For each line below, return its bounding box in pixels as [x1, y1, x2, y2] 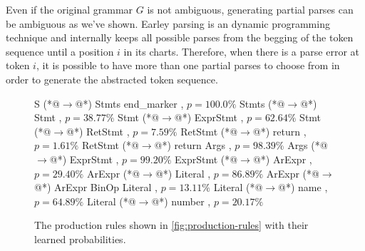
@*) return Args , [154, 138, 232, 153]
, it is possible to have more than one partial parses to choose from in [36, 58, 340, 73]
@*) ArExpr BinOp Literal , [34, 180, 158, 195]
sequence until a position [6, 43, 114, 58]
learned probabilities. [34, 231, 126, 246]
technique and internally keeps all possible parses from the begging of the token [6, 30, 354, 45]
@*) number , [151, 193, 211, 208]
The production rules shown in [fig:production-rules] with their [34, 217, 309, 232]
